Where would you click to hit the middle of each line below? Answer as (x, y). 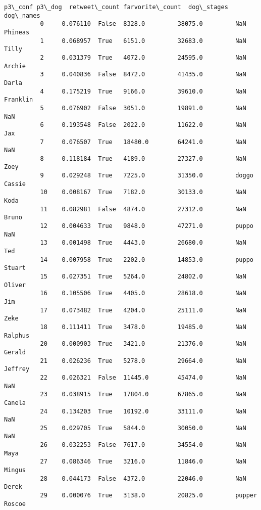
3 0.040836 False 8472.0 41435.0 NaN (143, 75)
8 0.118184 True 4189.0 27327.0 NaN (143, 158)
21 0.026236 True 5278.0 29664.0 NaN (143, 361)
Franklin (19, 100)
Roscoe (15, 504)
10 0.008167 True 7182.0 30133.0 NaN (143, 192)
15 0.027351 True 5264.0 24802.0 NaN (143, 276)
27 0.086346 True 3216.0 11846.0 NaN (143, 462)
